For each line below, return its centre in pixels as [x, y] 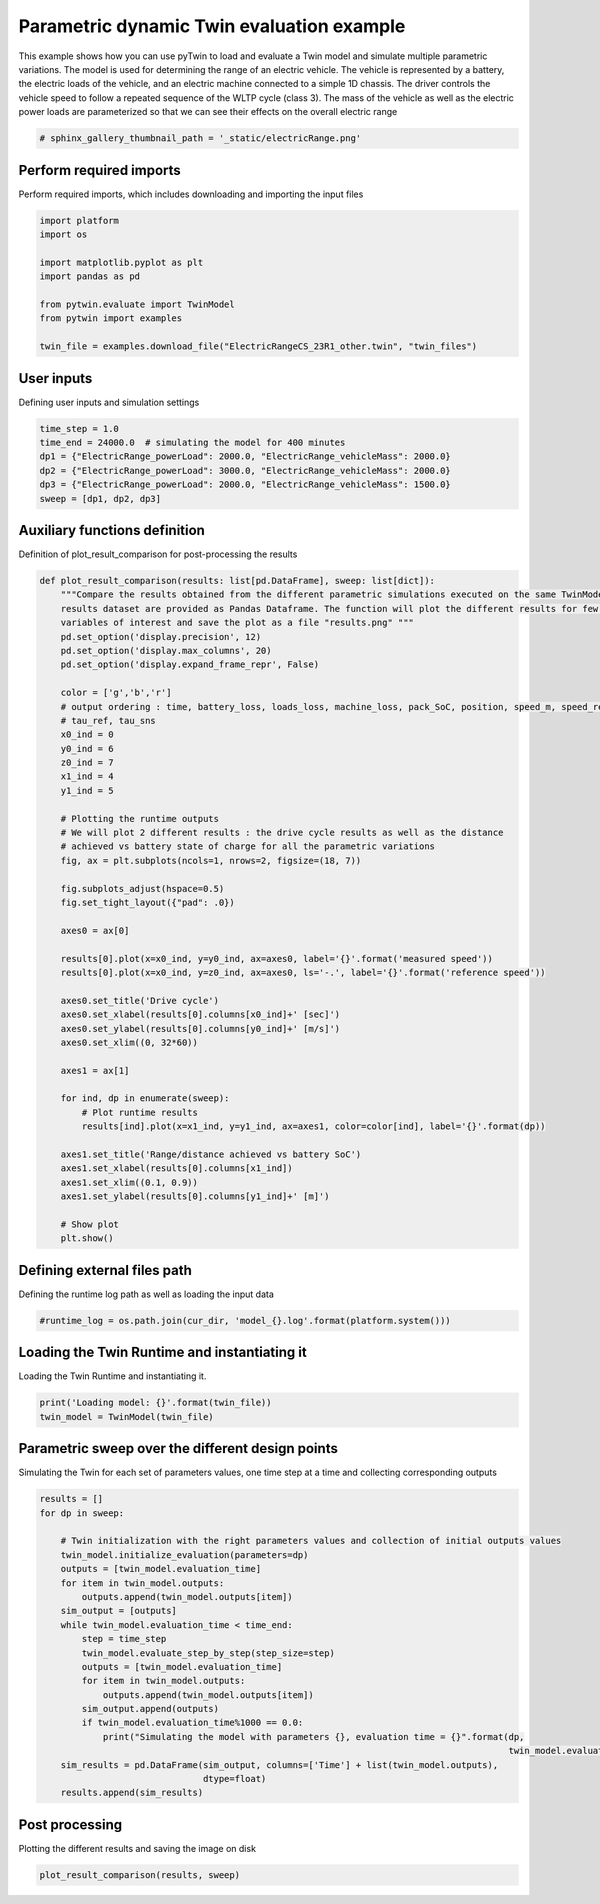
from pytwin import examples [111, 318]
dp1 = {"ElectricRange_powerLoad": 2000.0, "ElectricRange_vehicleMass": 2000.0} [245, 456]
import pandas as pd [89, 276]
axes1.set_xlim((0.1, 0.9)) [129, 1182]
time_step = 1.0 [79, 428]
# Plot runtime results [140, 1112]
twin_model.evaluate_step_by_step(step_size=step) [208, 1653]
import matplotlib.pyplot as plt [121, 262]
